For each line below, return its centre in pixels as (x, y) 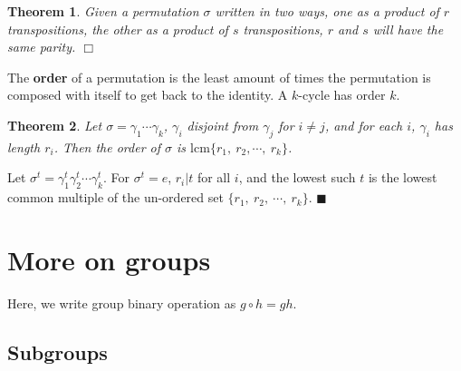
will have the (408, 29)
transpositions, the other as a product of (118, 29)
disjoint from (223, 125)
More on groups (109, 259)
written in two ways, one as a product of (327, 11)
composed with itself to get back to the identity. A (148, 95)
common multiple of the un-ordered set (115, 197)
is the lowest (403, 177)
